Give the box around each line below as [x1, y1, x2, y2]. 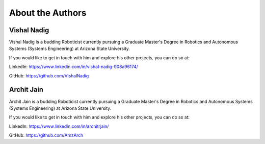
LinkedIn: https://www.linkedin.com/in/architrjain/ [9, 123, 109, 129]
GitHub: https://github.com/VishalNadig [9, 72, 89, 78]
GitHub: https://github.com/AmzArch [9, 132, 83, 138]
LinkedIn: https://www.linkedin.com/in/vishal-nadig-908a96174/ [9, 64, 138, 70]
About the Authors [9, 7, 87, 18]
